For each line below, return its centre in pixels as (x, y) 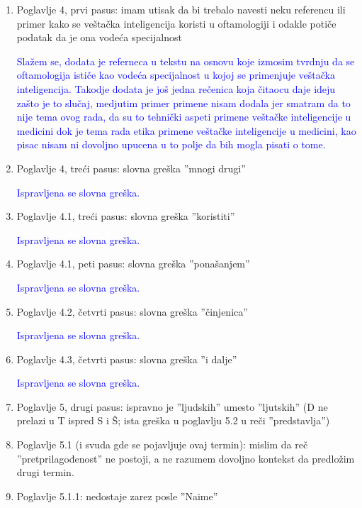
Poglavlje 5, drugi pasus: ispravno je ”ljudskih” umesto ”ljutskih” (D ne (172, 406)
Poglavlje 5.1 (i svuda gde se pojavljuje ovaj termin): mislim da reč (162, 444)
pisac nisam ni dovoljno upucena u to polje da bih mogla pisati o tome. (171, 144)
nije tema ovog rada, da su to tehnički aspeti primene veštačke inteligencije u (184, 117)
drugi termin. (45, 472)
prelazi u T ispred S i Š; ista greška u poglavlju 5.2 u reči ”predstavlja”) (173, 420)
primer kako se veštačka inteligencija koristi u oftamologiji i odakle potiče (176, 23)
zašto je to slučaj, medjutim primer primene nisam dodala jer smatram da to (183, 103)
